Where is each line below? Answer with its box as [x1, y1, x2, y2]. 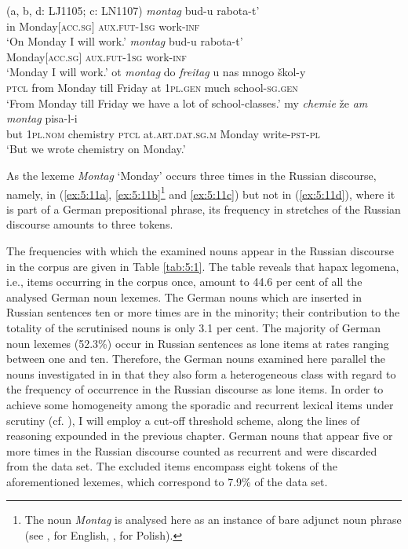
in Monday [6, 17, 58, 34]
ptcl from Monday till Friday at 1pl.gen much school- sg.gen [6, 79, 298, 95]
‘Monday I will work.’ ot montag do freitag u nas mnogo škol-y [6, 64, 306, 80]
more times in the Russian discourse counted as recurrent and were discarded [6, 442, 377, 459]
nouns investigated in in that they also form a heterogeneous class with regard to [6, 365, 396, 382]
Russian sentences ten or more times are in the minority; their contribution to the [6, 304, 400, 320]
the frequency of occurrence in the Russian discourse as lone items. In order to [6, 381, 384, 397]
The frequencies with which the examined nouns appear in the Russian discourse [6, 242, 394, 258]
